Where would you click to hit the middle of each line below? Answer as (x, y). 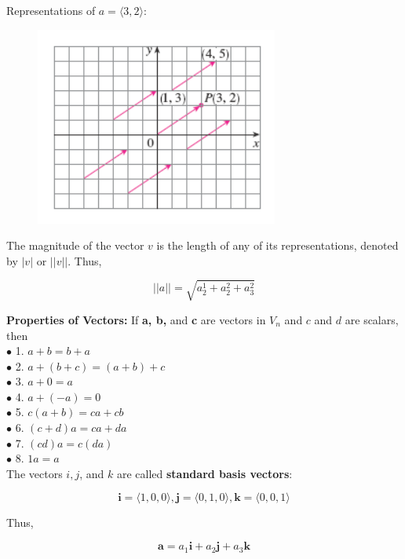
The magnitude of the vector (75, 245)
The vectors (35, 473)
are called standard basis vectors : (204, 473)
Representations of (51, 10)
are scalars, (372, 319)
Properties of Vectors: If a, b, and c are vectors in (136, 319)
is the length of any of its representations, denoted (277, 245)
